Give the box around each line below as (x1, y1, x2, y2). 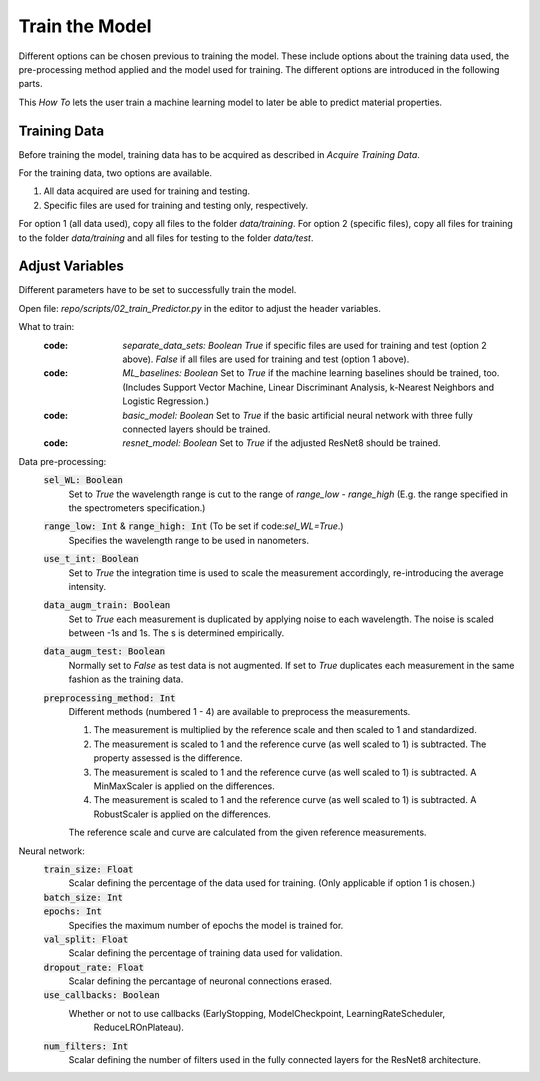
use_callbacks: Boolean (43, 990, 160, 1001)
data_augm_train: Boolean (43, 600, 171, 611)
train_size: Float (43, 863, 134, 875)
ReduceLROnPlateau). (93, 1021, 185, 1034)
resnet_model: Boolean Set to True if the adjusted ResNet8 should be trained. (122, 437, 441, 449)
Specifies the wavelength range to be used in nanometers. (68, 534, 310, 546)
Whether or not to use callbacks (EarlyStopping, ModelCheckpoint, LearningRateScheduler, (68, 1007, 445, 1019)
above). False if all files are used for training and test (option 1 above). (122, 353, 410, 365)
